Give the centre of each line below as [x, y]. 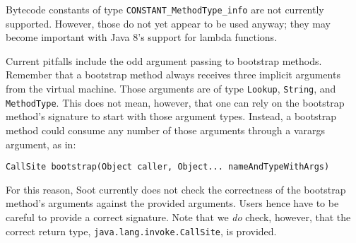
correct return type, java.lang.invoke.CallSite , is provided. [141, 231]
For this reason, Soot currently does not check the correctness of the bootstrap [176, 189]
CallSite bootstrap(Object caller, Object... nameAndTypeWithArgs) [168, 167]
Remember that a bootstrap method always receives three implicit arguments [173, 75]
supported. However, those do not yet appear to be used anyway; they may [168, 23]
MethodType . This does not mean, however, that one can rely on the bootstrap [175, 102]
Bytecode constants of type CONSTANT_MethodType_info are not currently [165, 9]
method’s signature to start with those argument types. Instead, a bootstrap [171, 116]
